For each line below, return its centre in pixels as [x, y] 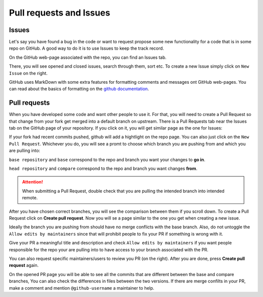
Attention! [33, 182]
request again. [24, 265]
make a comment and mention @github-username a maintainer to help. [82, 288]
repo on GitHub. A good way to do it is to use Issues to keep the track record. [86, 48]
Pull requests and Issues [60, 13]
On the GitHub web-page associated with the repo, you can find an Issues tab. [88, 57]
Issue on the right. [28, 73]
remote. [30, 198]
